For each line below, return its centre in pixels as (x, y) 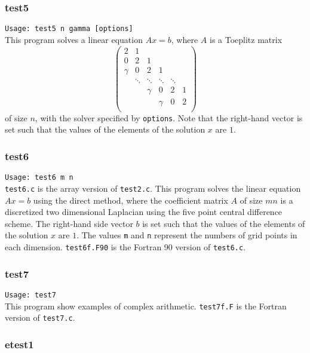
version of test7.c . (40, 317)
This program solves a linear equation (74, 39)
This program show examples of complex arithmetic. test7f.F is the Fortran (146, 306)
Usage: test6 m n (39, 178)
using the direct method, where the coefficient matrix (131, 200)
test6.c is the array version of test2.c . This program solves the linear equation (153, 188)
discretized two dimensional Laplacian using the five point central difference (144, 212)
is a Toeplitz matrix (246, 39)
